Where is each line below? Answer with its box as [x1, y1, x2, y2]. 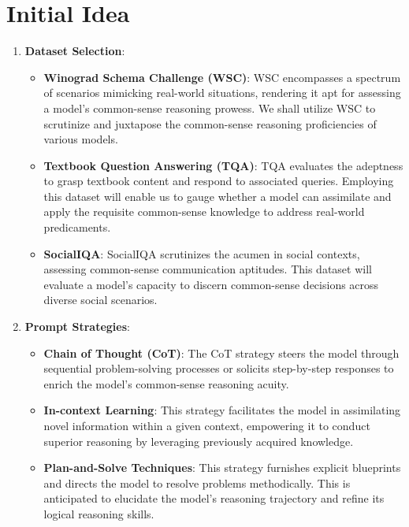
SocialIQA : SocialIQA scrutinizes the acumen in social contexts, [43, 245, 360, 262]
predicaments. [43, 219, 111, 236]
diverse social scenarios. [43, 291, 158, 308]
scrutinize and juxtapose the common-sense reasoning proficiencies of [43, 115, 377, 132]
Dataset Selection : [24, 43, 125, 59]
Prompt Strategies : [24, 318, 130, 335]
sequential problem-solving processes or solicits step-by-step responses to [43, 360, 394, 377]
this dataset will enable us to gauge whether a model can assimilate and [43, 187, 392, 204]
